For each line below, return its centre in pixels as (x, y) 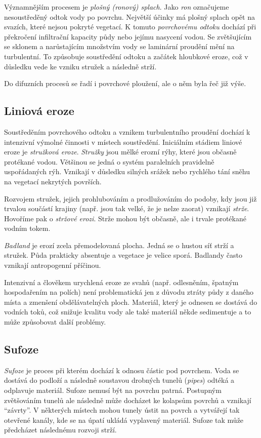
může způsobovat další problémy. (55, 322)
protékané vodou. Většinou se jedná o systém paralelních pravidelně (109, 161)
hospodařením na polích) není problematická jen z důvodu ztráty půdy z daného (129, 292)
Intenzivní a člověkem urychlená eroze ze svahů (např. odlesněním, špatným (121, 282)
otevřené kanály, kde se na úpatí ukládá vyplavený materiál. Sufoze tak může (124, 420)
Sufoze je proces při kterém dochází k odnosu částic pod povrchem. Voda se (122, 370)
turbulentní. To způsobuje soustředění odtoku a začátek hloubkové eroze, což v (126, 56)
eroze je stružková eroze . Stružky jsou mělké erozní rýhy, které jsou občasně (120, 152)
